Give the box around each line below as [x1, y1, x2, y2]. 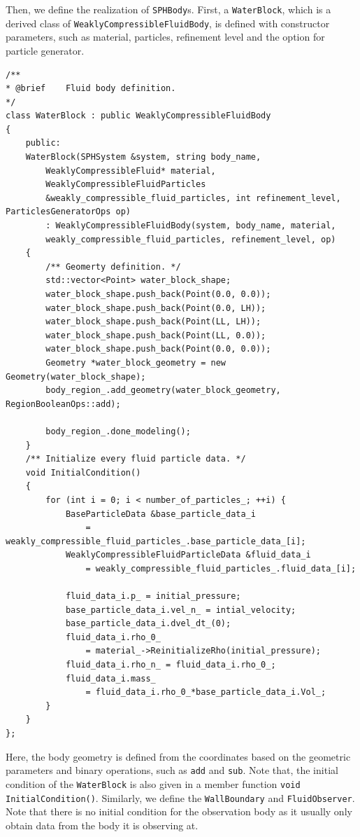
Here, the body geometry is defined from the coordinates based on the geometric [6, 749, 351, 763]
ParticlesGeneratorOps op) [6, 207, 131, 217]
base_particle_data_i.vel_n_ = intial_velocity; [65, 604, 296, 615]
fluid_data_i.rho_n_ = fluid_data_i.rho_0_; [65, 660, 276, 670]
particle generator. [6, 43, 85, 57]
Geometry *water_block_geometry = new [45, 357, 226, 368]
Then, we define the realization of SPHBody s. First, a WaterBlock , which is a [6, 2, 331, 16]
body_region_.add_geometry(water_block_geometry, [45, 385, 281, 396]
